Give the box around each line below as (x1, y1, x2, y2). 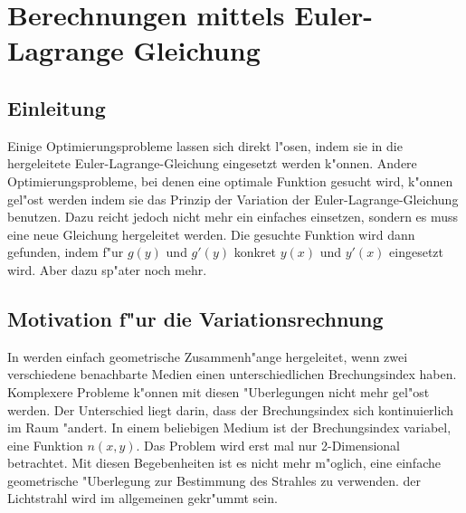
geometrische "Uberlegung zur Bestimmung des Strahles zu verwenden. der (7, 470, 422, 489)
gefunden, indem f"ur (7, 242, 124, 261)
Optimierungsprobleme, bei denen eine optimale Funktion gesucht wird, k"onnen (7, 171, 453, 190)
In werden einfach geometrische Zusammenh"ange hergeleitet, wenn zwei (7, 347, 408, 366)
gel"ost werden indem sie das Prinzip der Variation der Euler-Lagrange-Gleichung (7, 189, 459, 208)
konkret (233, 242, 276, 261)
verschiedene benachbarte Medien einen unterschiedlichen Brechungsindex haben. (7, 365, 457, 384)
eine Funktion (7, 435, 83, 454)
